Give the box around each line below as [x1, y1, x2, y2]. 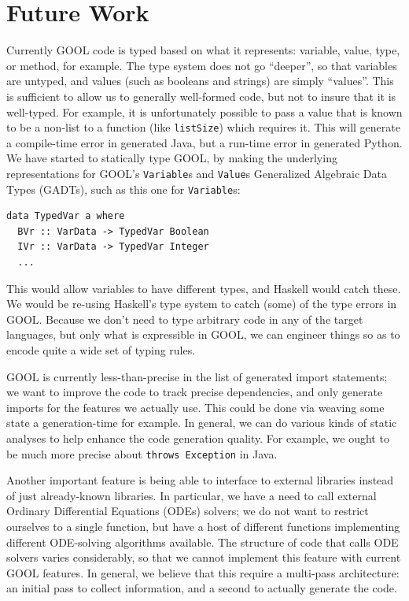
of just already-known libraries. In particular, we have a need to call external [6, 487, 377, 503]
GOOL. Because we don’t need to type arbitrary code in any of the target [6, 310, 363, 327]
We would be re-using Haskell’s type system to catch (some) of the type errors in [6, 295, 397, 312]
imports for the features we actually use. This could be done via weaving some [6, 399, 385, 415]
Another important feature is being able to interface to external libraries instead [6, 472, 394, 488]
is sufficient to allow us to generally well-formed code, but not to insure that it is [6, 87, 396, 104]
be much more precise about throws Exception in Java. [6, 445, 278, 462]
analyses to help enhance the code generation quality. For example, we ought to [6, 429, 389, 446]
